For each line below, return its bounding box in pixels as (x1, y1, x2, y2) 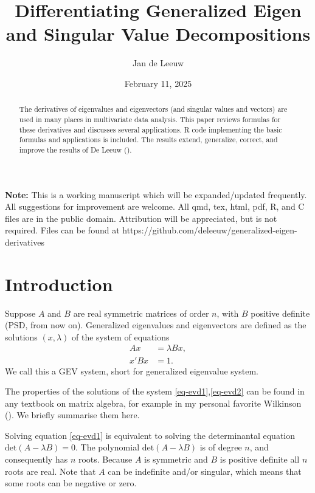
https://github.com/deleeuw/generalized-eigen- (122, 224, 297, 236)
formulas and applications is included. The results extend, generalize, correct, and (19, 134, 278, 145)
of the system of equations (72, 330, 170, 343)
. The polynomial (75, 441, 140, 453)
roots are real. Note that (5, 464, 96, 477)
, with (216, 306, 239, 319)
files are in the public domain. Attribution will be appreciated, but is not (5, 212, 277, 224)
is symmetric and (144, 453, 208, 466)
